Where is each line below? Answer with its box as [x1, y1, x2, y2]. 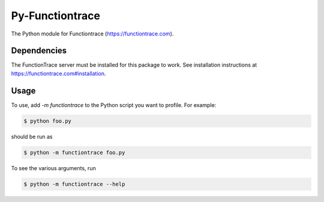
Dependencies [11, 46, 67, 56]
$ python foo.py [23, 117, 72, 124]
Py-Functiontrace [11, 9, 100, 22]
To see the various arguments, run [11, 164, 96, 171]
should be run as [11, 133, 53, 140]
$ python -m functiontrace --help [23, 180, 125, 188]
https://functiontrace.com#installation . [11, 70, 106, 77]
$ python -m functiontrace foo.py [23, 149, 125, 156]
